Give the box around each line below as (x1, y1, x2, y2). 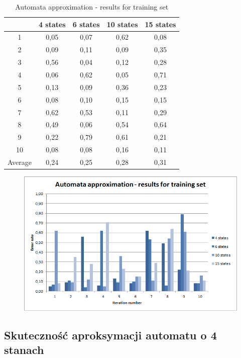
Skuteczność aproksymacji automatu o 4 (4, 327, 217, 342)
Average (8, 156, 32, 167)
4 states (38, 19, 66, 29)
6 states (72, 19, 100, 29)
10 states (106, 19, 138, 29)
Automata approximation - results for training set (15, 2, 169, 12)
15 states (145, 19, 176, 29)
